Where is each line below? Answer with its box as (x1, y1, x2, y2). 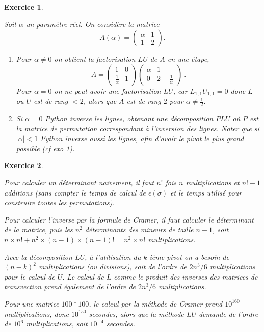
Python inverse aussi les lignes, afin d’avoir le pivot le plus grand (40, 133, 244, 144)
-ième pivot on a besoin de (147, 251, 229, 262)
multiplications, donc (4, 308, 69, 319)
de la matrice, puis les (4, 224, 73, 235)
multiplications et (186, 177, 240, 188)
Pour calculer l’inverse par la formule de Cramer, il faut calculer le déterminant (4, 214, 254, 225)
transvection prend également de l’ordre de (4, 281, 136, 292)
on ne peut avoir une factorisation (54, 85, 161, 96)
